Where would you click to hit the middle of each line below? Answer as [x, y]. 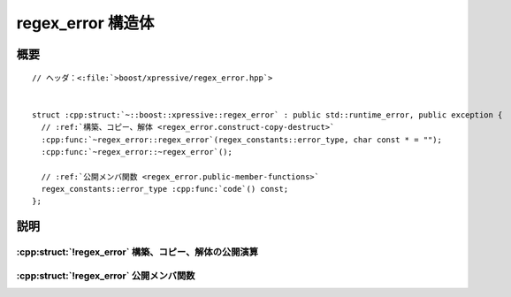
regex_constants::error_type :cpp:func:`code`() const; [165, 189]
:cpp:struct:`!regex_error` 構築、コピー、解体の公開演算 [137, 252]
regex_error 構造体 [85, 23]
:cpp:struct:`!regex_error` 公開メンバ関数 [106, 276]
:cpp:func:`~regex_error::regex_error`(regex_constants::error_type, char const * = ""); [241, 140]
